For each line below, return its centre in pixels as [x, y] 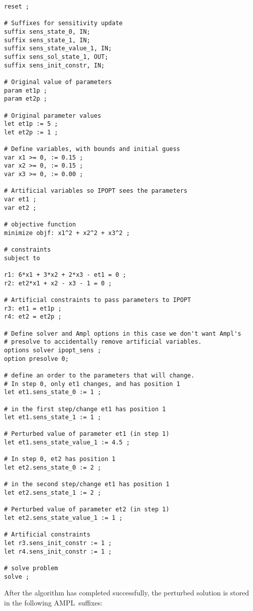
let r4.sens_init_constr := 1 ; [58, 551]
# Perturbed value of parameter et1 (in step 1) [87, 434]
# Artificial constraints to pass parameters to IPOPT [98, 300]
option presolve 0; [36, 359]
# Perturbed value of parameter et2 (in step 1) [87, 510]
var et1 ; [20, 200]
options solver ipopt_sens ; [53, 350]
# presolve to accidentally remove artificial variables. [103, 342]
